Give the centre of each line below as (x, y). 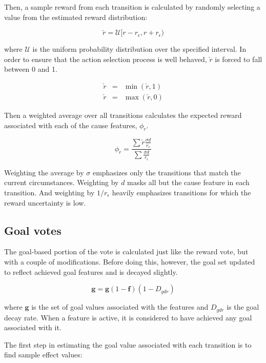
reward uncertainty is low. (45, 202)
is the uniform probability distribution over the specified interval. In (139, 49)
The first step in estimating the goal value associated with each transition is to (128, 344)
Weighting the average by (44, 172)
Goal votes (33, 230)
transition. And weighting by (49, 192)
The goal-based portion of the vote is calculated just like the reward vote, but (126, 251)
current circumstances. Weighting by (62, 182)
